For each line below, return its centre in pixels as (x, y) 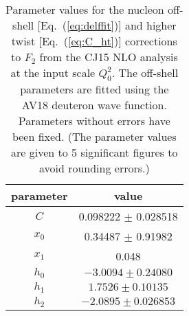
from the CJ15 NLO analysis (109, 57)
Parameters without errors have (94, 121)
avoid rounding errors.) (94, 168)
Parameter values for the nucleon (85, 9)
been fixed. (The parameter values (94, 137)
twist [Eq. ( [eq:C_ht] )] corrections (94, 41)
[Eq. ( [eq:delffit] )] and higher (107, 25)
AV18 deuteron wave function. (94, 105)
